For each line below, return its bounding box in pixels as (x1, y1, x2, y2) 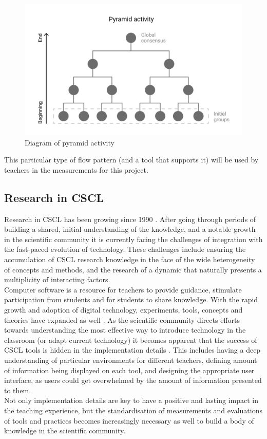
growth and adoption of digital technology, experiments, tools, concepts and (4, 304, 243, 315)
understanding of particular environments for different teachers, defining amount (4, 354, 257, 365)
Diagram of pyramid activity (25, 137, 115, 148)
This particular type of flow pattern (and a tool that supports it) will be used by (4, 154, 259, 165)
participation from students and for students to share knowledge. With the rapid (4, 294, 258, 305)
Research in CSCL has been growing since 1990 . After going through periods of (4, 213, 256, 224)
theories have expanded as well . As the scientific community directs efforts (4, 314, 240, 325)
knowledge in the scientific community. (4, 425, 126, 436)
